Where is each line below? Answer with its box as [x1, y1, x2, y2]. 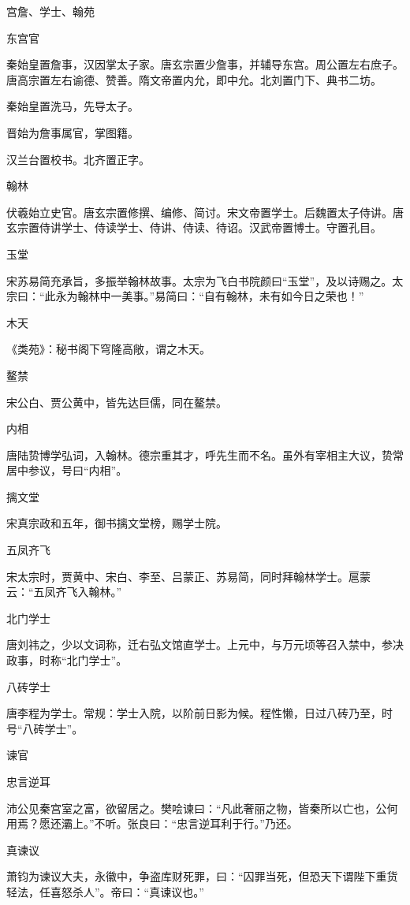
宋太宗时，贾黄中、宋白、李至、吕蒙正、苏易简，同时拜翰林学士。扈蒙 [6, 568, 371, 584]
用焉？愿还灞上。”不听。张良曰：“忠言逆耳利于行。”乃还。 [6, 815, 298, 832]
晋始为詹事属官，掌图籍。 [6, 124, 139, 140]
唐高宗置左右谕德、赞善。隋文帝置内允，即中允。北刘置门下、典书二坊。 [6, 71, 382, 88]
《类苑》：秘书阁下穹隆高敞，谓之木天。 [6, 341, 211, 357]
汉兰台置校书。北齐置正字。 [6, 151, 150, 167]
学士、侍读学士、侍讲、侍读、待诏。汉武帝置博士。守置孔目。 [61, 219, 382, 236]
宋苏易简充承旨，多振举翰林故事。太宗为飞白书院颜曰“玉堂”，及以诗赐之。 [6, 272, 393, 289]
